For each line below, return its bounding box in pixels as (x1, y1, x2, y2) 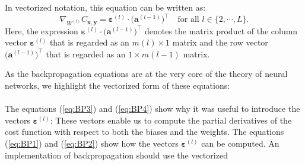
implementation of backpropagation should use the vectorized (5, 148, 228, 161)
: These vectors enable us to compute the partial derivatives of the (50, 114, 292, 126)
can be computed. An (201, 137, 279, 149)
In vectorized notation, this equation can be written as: (5, 1, 206, 13)
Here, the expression (5, 24, 78, 37)
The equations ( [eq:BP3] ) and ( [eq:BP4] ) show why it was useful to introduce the (5, 102, 300, 115)
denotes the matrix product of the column (144, 24, 298, 37)
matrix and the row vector (172, 36, 268, 48)
